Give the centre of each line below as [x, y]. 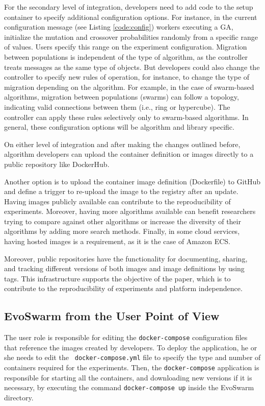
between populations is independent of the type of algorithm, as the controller [126, 56]
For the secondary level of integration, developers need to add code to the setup [129, 7]
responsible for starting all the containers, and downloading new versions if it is [128, 377]
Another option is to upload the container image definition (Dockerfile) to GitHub [132, 181]
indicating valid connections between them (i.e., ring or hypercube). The [117, 106]
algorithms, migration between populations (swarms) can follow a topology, [122, 97]
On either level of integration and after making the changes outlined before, [122, 144]
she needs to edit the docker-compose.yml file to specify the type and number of [132, 357]
